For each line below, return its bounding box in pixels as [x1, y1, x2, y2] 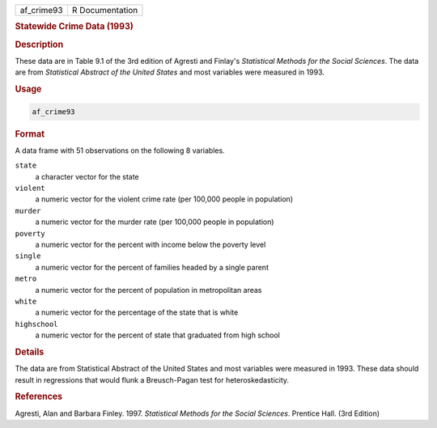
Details [15, 346, 45, 358]
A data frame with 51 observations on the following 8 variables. [15, 146, 226, 155]
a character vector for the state [35, 172, 139, 181]
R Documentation [71, 5, 138, 15]
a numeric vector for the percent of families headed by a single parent [35, 262, 269, 272]
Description [15, 39, 64, 50]
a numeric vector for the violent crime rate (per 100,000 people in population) [35, 194, 294, 204]
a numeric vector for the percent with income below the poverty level [35, 239, 266, 249]
